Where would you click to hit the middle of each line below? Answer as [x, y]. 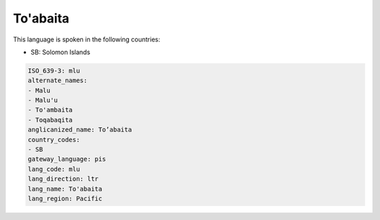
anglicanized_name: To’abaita [80, 130]
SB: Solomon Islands [61, 52]
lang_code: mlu [54, 169]
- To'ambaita [50, 110]
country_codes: [54, 140]
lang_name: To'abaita [65, 189]
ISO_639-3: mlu [54, 71]
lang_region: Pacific [65, 199]
